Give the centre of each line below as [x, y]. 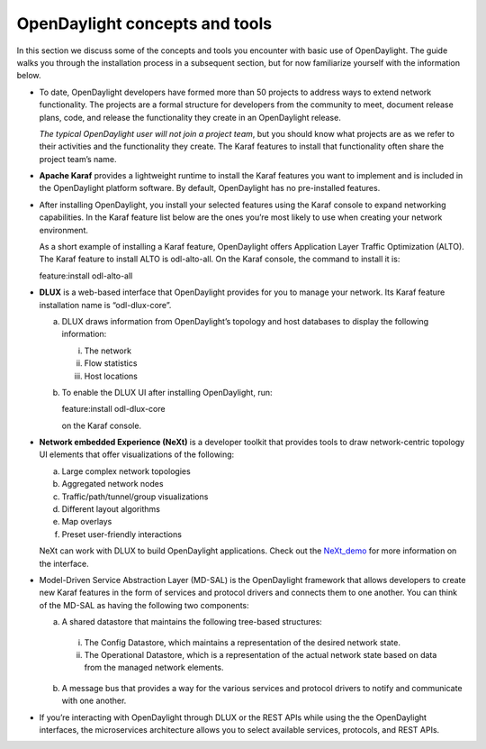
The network [108, 351]
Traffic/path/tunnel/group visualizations [135, 497]
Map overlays [87, 522]
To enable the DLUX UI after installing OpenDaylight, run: [167, 392]
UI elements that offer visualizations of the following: [137, 454]
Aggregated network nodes [112, 484]
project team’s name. [78, 159]
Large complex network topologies [126, 471]
